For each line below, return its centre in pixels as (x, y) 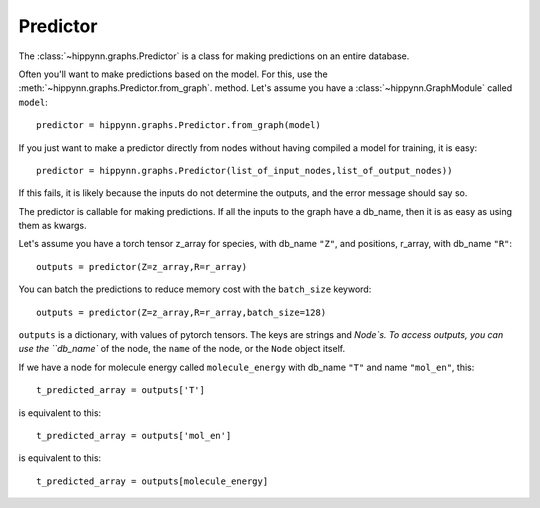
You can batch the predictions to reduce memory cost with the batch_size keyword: (195, 289)
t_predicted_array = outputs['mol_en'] (134, 435)
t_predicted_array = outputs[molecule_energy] (152, 481)
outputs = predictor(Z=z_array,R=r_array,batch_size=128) (181, 312)
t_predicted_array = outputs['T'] (120, 390)
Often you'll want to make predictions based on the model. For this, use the (173, 74)
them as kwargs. (52, 226)
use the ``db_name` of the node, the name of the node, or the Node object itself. (181, 349)
